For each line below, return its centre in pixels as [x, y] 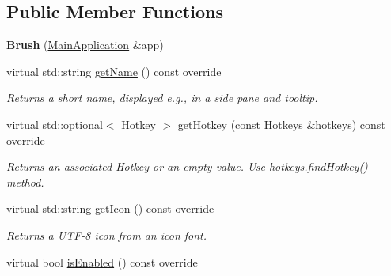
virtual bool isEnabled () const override [102, 261]
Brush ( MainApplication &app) [85, 45]
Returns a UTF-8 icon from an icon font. [107, 234]
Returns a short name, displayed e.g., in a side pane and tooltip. [162, 98]
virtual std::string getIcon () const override [110, 208]
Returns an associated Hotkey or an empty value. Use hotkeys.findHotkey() [187, 166]
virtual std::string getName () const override [114, 71]
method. [25, 181]
